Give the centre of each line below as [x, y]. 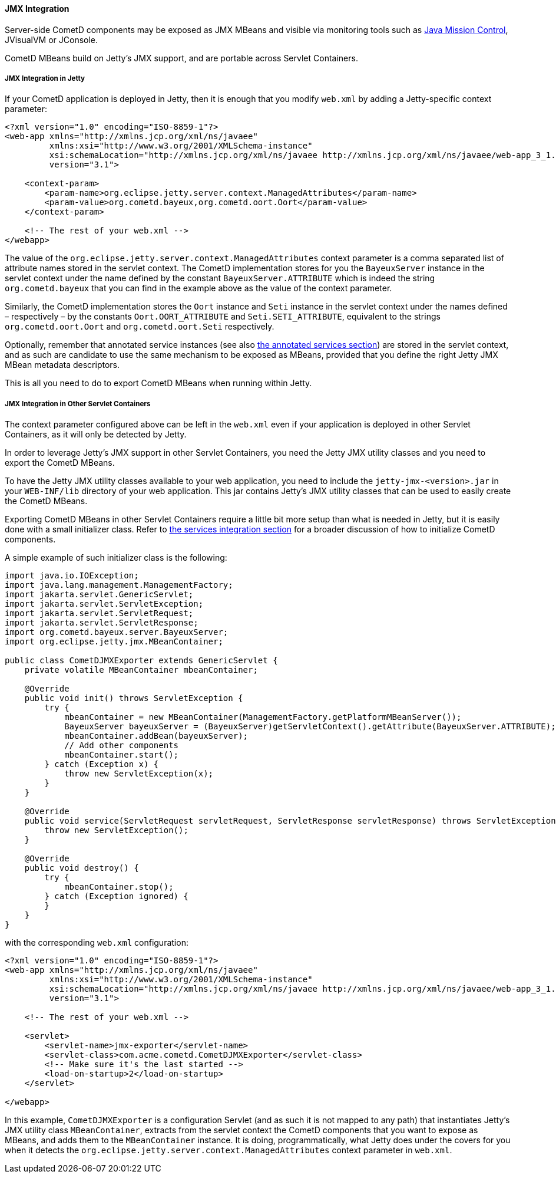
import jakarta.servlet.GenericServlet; [99, 595]
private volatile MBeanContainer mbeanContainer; [141, 670]
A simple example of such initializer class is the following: [116, 558]
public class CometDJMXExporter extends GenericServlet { [141, 661]
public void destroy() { [82, 868]
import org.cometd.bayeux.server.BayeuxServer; [117, 632]
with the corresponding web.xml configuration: [97, 943]
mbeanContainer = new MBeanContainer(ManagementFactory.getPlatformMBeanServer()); [263, 717]
